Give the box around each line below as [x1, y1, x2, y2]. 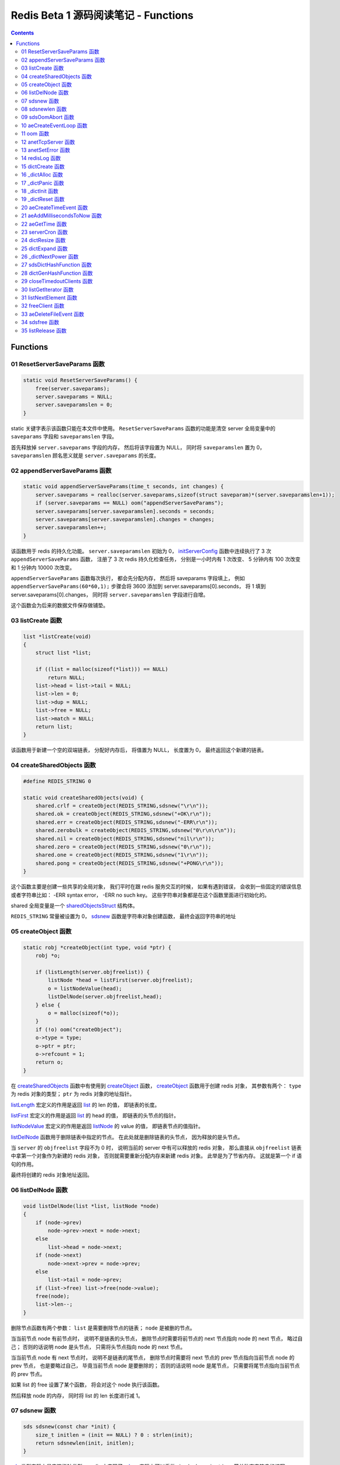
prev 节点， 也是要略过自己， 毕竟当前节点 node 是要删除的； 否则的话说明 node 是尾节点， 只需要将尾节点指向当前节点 [11, 1362, 300, 1369]
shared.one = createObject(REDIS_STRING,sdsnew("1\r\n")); [35, 851, 209, 858]
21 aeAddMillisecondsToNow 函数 [21, 212, 102, 219]
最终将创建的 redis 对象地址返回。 [11, 1171, 93, 1178]
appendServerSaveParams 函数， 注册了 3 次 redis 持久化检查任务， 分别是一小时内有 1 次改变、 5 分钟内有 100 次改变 [11, 556, 301, 563]
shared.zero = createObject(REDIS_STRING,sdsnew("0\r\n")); [35, 844, 212, 850]
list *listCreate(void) [23, 633, 92, 640]
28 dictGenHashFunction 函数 [21, 270, 93, 277]
